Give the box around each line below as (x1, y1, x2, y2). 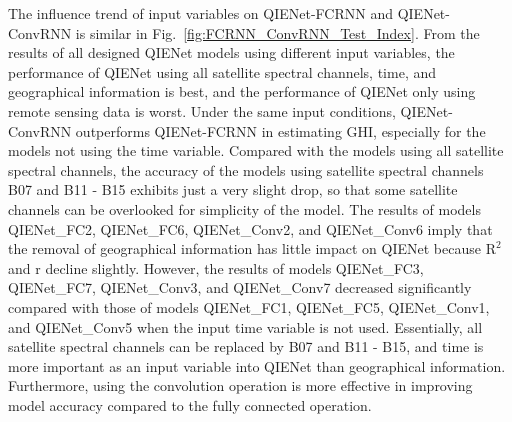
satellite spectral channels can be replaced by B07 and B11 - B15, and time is (8, 336, 484, 357)
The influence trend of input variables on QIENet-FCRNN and (8, 3, 393, 23)
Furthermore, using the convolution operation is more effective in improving (8, 375, 473, 396)
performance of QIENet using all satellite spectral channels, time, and (8, 61, 437, 82)
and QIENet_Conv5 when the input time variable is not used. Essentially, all (8, 316, 483, 337)
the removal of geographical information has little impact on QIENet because (8, 238, 481, 259)
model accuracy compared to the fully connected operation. (8, 394, 372, 415)
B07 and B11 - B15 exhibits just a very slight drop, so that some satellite (8, 179, 458, 200)
